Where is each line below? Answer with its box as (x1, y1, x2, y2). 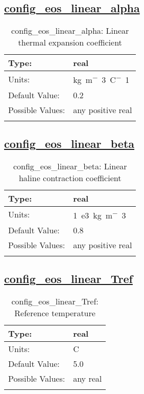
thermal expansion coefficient (18, 36, 122, 49)
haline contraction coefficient (18, 171, 122, 184)
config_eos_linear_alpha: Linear (11, 25, 129, 37)
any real (73, 373, 102, 385)
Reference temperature (14, 307, 95, 319)
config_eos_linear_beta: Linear (13, 160, 127, 172)
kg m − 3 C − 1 (73, 72, 130, 86)
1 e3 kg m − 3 (73, 207, 126, 222)
